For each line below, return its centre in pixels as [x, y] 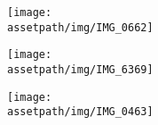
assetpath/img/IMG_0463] [80, 112]
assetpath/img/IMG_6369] [80, 69]
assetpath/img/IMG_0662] [80, 27]
